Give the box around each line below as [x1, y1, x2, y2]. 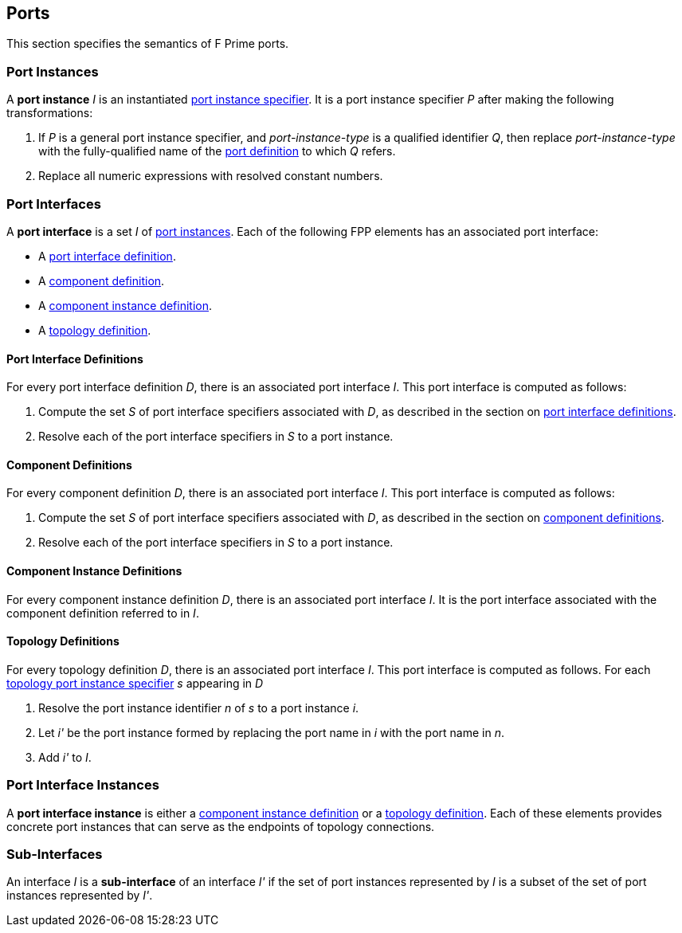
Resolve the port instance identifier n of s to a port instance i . [38, 700, 359, 715]
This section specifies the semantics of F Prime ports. [6, 37, 289, 51]
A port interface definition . [38, 249, 176, 263]
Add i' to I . [38, 750, 92, 764]
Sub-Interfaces [6, 845, 103, 862]
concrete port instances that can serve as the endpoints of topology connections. [6, 819, 435, 833]
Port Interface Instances [6, 777, 159, 794]
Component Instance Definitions [6, 563, 182, 578]
